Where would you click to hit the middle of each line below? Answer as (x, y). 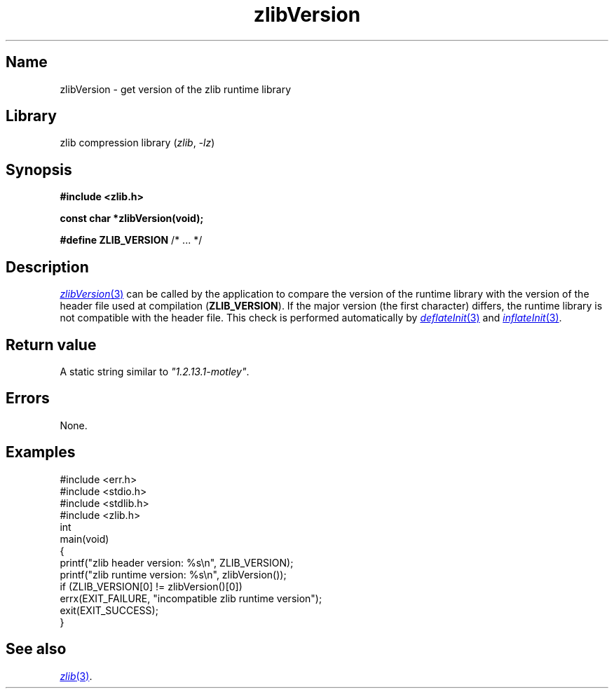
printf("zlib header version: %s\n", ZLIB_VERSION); (177, 562)
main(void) (84, 539)
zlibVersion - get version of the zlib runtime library (176, 89)
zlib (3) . (76, 676)
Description (47, 267)
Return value (51, 345)
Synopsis (39, 169)
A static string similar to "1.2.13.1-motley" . (155, 371)
